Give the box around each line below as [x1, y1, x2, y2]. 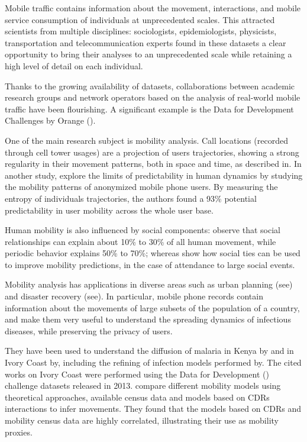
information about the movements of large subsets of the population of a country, [5, 301, 300, 314]
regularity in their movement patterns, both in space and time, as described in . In [5, 157, 302, 170]
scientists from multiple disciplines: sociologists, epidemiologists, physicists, [5, 25, 277, 37]
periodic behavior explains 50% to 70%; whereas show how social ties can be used [5, 247, 300, 259]
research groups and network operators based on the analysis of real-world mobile [5, 91, 300, 104]
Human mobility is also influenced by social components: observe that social [5, 224, 280, 236]
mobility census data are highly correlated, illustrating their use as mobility [5, 414, 279, 426]
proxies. [5, 425, 33, 438]
